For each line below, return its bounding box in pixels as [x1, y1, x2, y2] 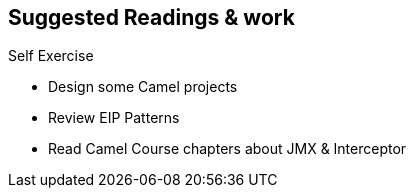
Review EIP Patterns [48, 109, 180, 127]
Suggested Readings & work [8, 5, 295, 30]
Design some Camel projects [48, 78, 238, 96]
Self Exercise [8, 47, 94, 65]
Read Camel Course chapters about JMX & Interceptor [48, 140, 407, 158]
